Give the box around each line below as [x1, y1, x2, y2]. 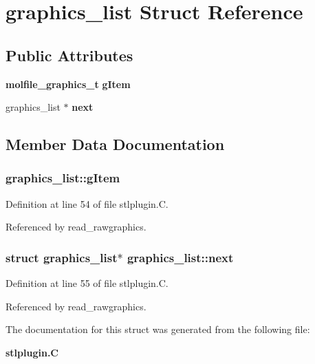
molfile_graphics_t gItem [6, 76, 131, 91]
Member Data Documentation [6, 133, 225, 155]
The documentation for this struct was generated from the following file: [6, 322, 310, 336]
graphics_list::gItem [6, 169, 120, 186]
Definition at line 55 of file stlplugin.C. [6, 276, 169, 290]
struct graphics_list [6, 248, 118, 266]
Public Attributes [6, 44, 133, 65]
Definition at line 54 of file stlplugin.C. [6, 196, 169, 211]
